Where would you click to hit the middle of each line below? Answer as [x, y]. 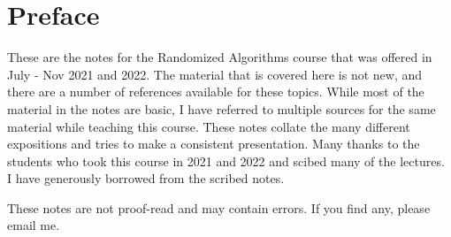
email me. [34, 225]
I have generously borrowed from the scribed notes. [146, 178]
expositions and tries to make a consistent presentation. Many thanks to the [214, 144]
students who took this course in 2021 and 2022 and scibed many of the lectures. [226, 161]
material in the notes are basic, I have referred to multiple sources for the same [222, 108]
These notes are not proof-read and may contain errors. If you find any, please [219, 207]
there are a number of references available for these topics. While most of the [216, 92]
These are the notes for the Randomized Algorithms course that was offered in [220, 57]
